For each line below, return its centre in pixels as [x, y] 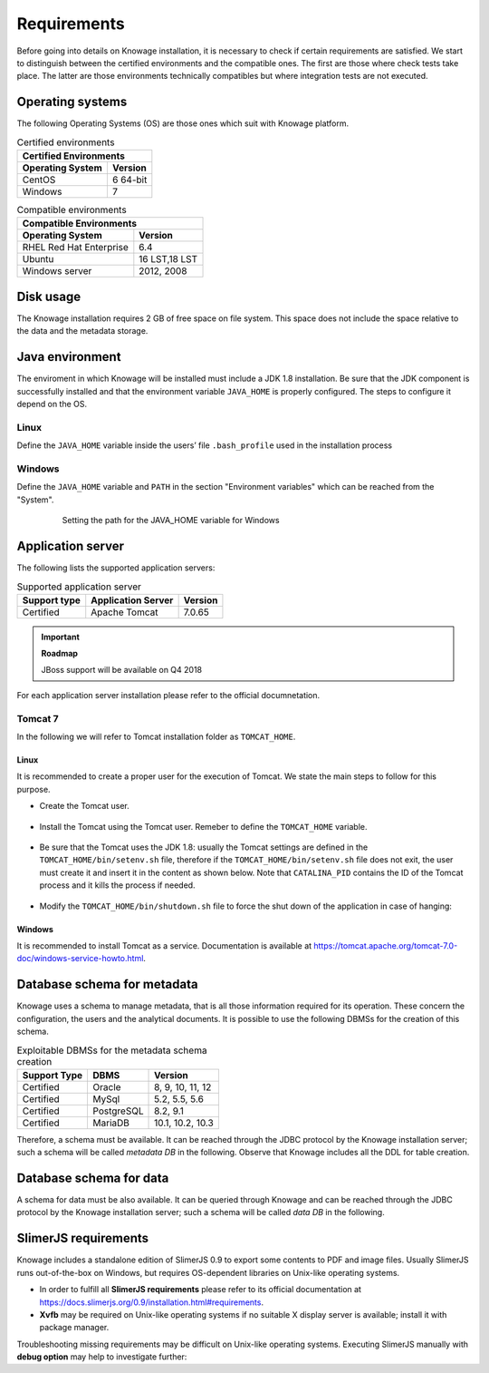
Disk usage [49, 296]
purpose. [34, 789]
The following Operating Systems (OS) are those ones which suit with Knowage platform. [183, 123]
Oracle [107, 1086]
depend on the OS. [52, 404]
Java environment [69, 357]
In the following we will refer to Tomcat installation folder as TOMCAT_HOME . [156, 737]
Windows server [57, 271]
